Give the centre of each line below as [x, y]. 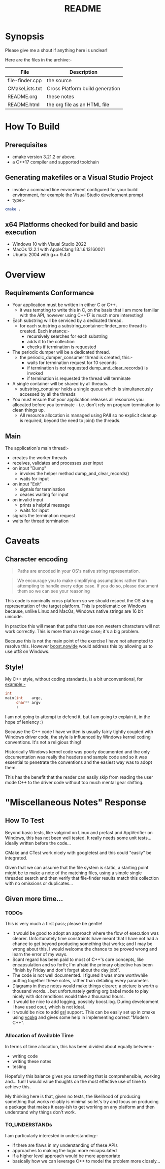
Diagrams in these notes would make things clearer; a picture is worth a [85, 986]
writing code [25, 1056]
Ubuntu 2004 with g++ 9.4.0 [41, 255]
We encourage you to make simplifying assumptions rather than [82, 581]
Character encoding [36, 559]
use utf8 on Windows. [27, 651]
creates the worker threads [40, 458]
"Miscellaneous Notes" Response [76, 802]
